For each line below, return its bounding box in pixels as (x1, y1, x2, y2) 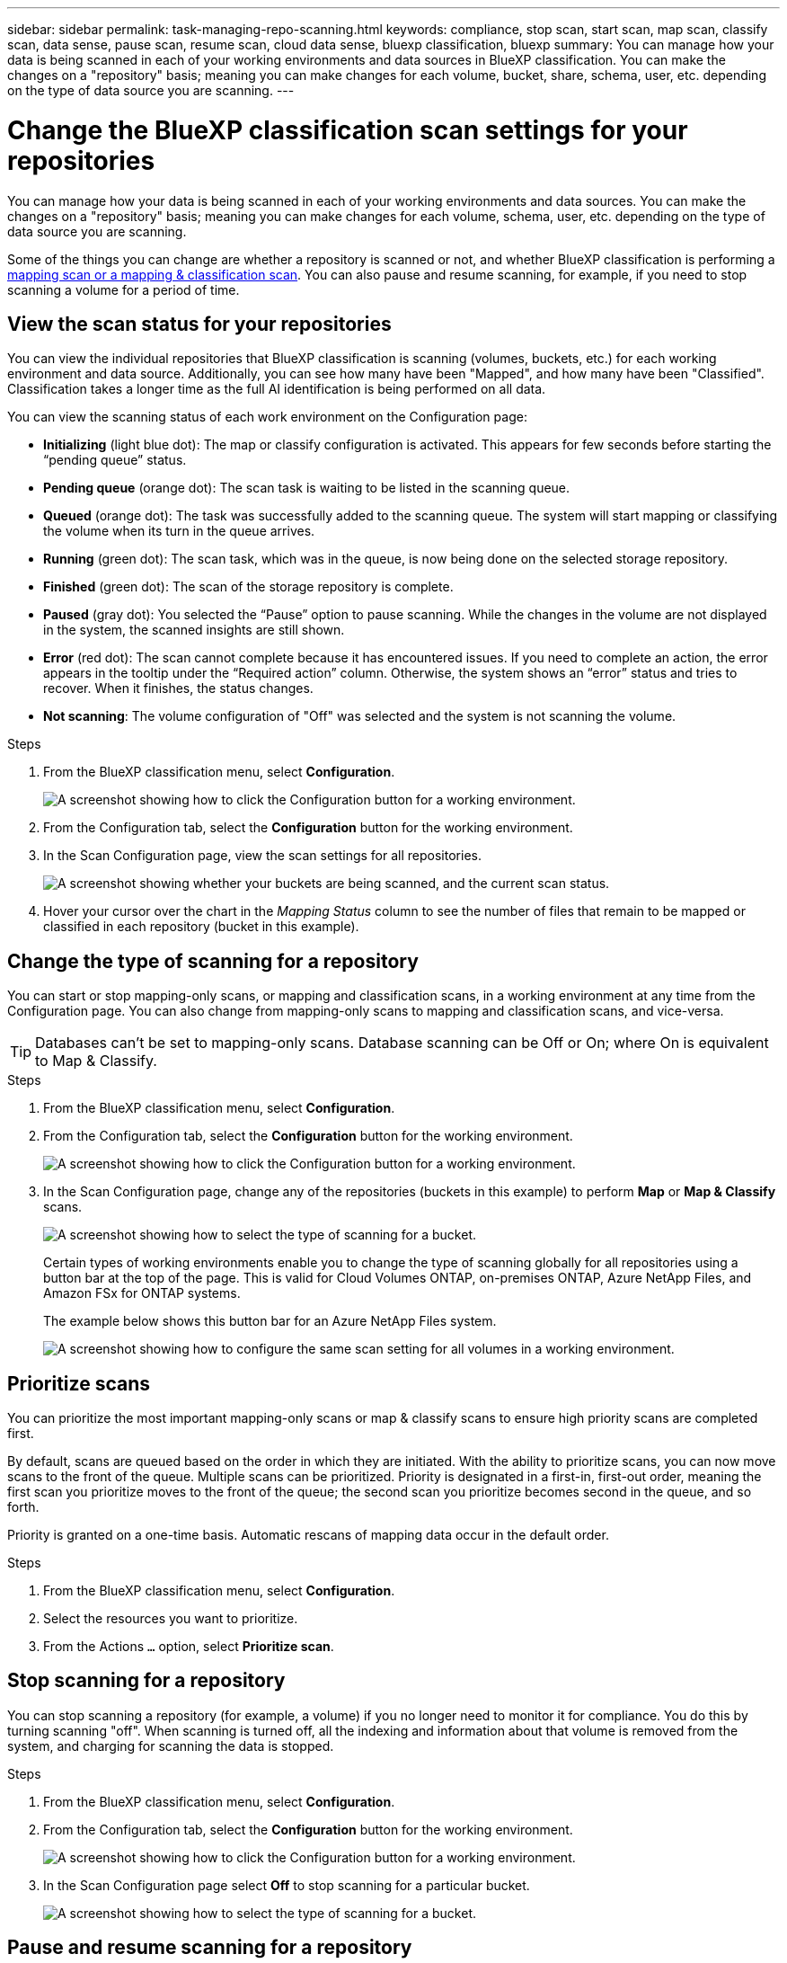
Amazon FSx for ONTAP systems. (43, 1285, 241, 1301)
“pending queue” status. (43, 452, 187, 468)
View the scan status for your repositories (7, 312, 392, 335)
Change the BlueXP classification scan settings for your (7, 114, 688, 146)
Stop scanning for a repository (7, 1669, 286, 1692)
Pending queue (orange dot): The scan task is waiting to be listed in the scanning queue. (43, 480, 570, 496)
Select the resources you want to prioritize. (43, 1611, 298, 1627)
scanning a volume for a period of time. (7, 281, 240, 298)
